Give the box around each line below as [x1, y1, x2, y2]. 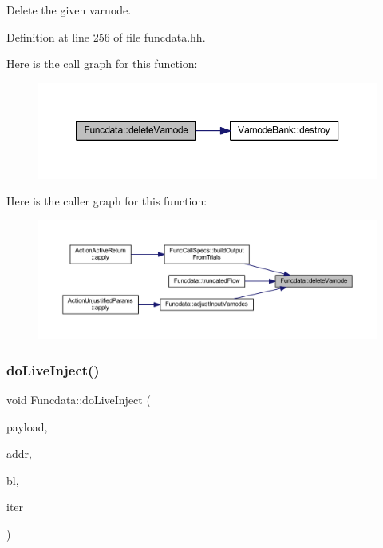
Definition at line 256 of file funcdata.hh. [6, 28, 206, 45]
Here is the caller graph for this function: [6, 193, 207, 209]
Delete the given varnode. [6, 2, 132, 18]
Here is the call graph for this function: [6, 55, 198, 72]
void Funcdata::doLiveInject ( [6, 391, 151, 408]
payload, [6, 418, 48, 435]
